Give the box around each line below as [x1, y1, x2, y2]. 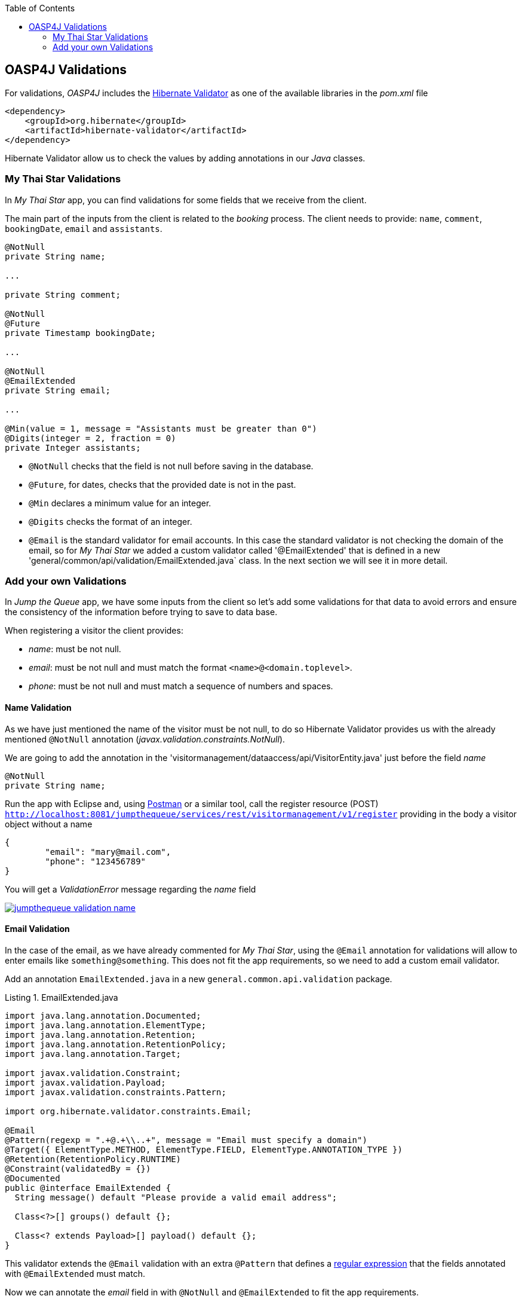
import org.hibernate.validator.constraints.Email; [5, 1106, 252, 1116]
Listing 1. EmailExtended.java [5, 992, 118, 1003]
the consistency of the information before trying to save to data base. [5, 607, 278, 618]
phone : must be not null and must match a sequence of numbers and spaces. [29, 681, 333, 692]
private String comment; [5, 289, 121, 299]
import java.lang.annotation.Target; [5, 1049, 182, 1059]
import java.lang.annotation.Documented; [5, 1010, 201, 1020]
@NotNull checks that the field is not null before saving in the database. [29, 460, 314, 471]
